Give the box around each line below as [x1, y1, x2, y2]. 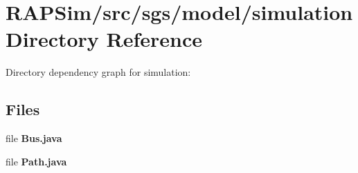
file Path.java [6, 154, 67, 168]
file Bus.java [6, 131, 62, 145]
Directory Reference [6, 25, 203, 53]
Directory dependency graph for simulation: [6, 65, 191, 79]
